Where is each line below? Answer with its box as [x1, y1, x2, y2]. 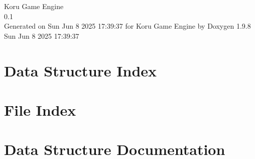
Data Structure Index [4, 60, 157, 81]
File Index [4, 99, 76, 120]
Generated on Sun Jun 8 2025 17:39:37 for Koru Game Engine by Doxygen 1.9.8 [4, 21, 251, 31]
